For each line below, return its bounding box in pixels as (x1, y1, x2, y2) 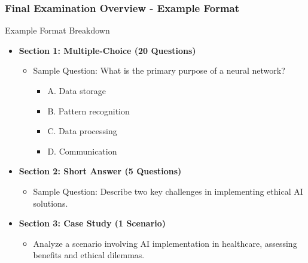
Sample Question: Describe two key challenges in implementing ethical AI (33, 185, 303, 197)
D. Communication (47, 144, 117, 157)
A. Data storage (47, 84, 106, 96)
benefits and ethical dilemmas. (33, 249, 145, 261)
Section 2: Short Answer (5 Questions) (19, 165, 182, 177)
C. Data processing (47, 125, 117, 137)
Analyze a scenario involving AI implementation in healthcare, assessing (33, 237, 297, 249)
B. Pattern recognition (47, 104, 130, 117)
